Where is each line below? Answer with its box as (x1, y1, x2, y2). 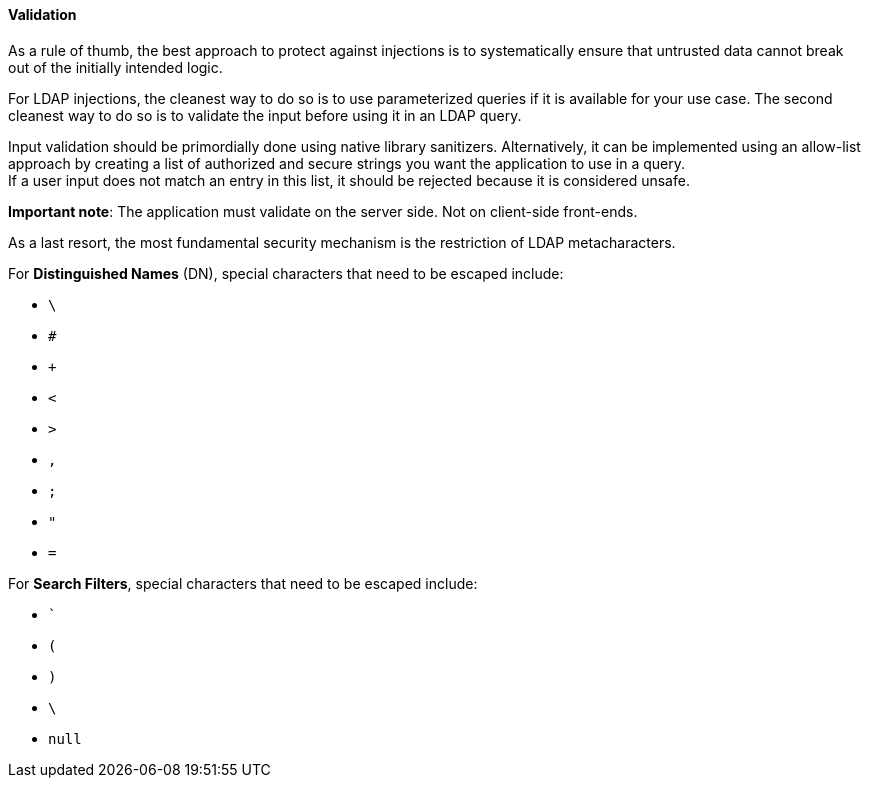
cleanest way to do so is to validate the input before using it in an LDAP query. (8, 106, 522, 124)
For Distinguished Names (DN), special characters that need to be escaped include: (8, 264, 564, 282)
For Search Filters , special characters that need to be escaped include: (8, 574, 478, 592)
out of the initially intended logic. (8, 58, 223, 76)
